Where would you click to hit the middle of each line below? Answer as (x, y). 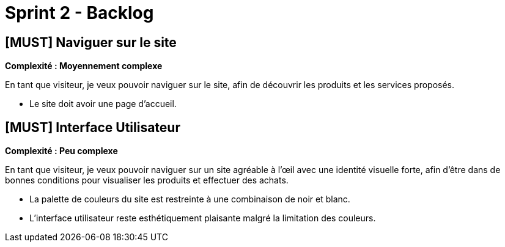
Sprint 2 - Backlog (79, 13)
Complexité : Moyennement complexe (84, 66)
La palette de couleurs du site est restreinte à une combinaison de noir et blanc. (190, 199)
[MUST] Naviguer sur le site (91, 42)
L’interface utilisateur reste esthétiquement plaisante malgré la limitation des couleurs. (203, 218)
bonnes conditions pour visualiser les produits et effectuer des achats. (147, 180)
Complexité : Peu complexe (61, 151)
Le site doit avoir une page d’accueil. (103, 104)
